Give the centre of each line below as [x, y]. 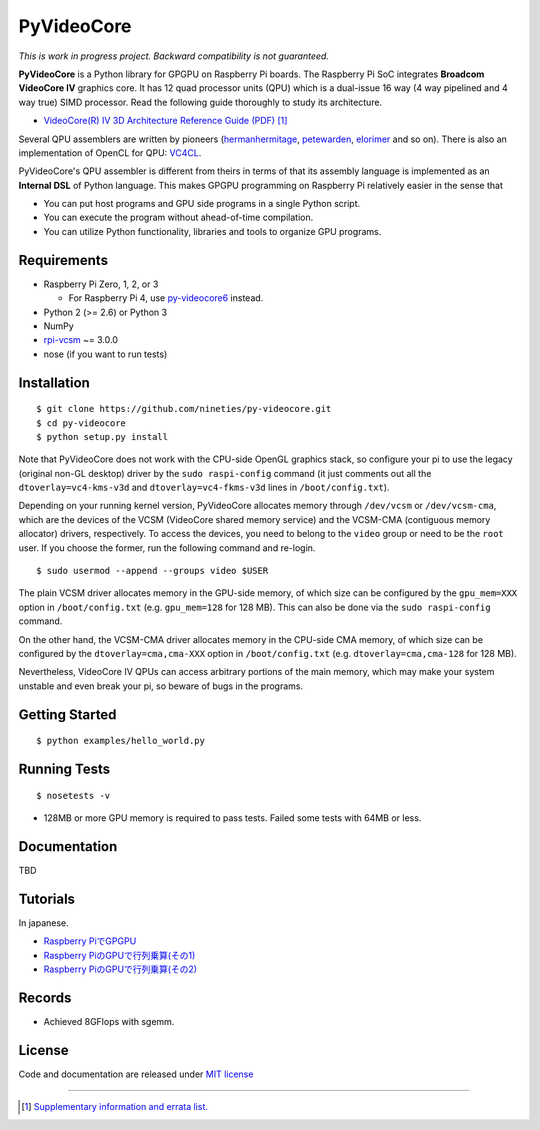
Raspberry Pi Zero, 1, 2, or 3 [101, 284]
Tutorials [46, 898]
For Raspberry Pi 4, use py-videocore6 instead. [166, 298]
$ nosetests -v [73, 795]
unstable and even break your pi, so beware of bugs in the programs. [161, 686]
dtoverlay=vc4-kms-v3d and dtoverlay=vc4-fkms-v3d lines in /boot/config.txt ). [204, 487]
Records [45, 997]
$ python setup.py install [102, 436]
